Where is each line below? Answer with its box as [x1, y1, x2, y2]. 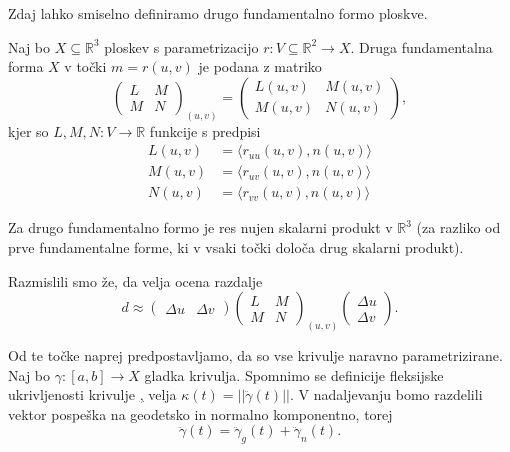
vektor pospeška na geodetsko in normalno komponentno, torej [8, 403, 393, 424]
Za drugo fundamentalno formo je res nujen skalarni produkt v [8, 217, 393, 238]
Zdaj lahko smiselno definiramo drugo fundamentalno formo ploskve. [8, 3, 428, 23]
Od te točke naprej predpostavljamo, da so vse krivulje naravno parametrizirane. [8, 344, 503, 365]
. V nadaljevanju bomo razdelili [289, 384, 483, 405]
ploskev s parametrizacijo [104, 36, 259, 57]
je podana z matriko [198, 56, 322, 77]
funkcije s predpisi [149, 120, 261, 141]
